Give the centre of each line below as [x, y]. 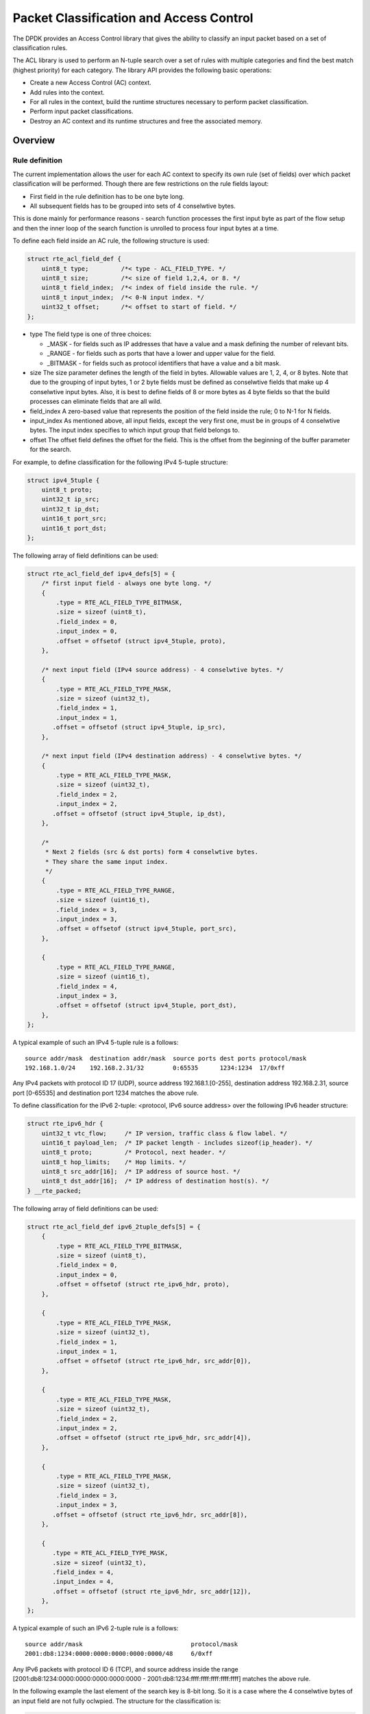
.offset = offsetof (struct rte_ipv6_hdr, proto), [143, 1284]
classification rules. [40, 47]
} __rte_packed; [54, 1191]
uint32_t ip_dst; [71, 509]
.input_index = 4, [83, 1582]
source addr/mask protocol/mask [132, 1644]
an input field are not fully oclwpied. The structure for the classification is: [117, 1701]
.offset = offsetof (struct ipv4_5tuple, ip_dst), [139, 813]
